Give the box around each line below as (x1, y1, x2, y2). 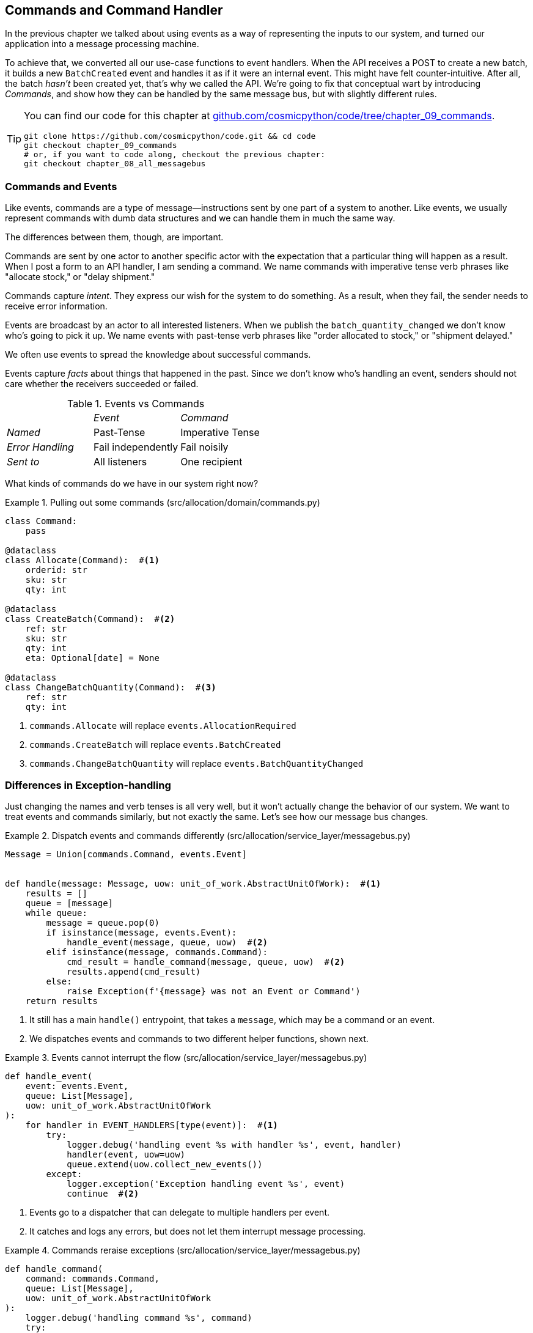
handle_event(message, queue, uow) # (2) (67, 937, 268, 947)
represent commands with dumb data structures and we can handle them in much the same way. (5, 213, 395, 224)
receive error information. (5, 301, 108, 312)
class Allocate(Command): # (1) (5, 555, 160, 566)
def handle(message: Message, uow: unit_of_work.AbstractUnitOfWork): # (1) (5, 878, 381, 888)
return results (25, 995, 98, 1006)
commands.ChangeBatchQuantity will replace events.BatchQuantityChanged (29, 758, 364, 769)
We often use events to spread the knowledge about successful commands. (5, 349, 311, 360)
